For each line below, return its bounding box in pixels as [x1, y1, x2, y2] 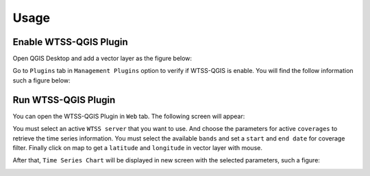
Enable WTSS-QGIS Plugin [12, 36, 128, 48]
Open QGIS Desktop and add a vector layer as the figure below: [12, 55, 192, 63]
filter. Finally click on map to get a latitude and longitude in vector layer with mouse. [12, 143, 263, 151]
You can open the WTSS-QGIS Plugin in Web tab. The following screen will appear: [12, 112, 245, 120]
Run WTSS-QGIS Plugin [12, 94, 116, 106]
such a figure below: [12, 76, 71, 85]
